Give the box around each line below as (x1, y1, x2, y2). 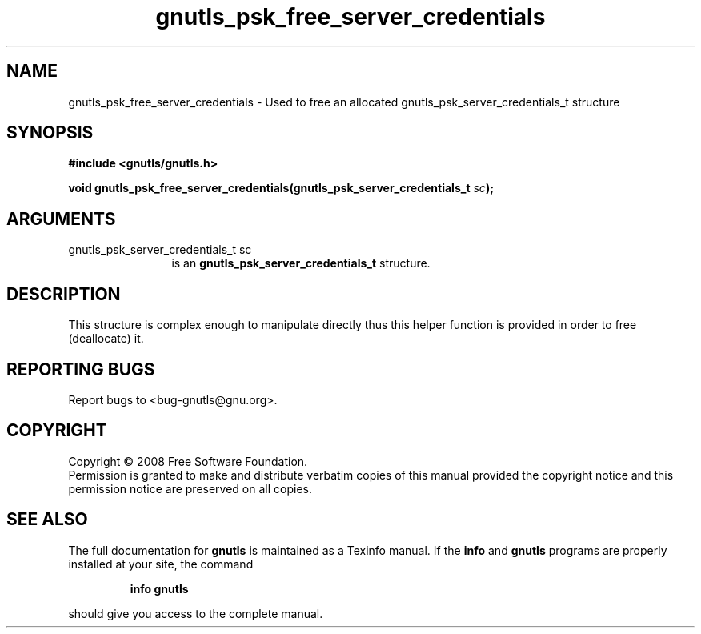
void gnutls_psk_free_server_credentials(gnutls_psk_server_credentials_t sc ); (68, 181, 494, 195)
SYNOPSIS (6, 122, 94, 143)
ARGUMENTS (6, 208, 116, 229)
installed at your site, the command (68, 556, 254, 571)
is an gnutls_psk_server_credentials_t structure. (171, 256, 431, 271)
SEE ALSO (6, 509, 88, 530)
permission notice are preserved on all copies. (68, 481, 312, 496)
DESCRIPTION (6, 283, 121, 304)
